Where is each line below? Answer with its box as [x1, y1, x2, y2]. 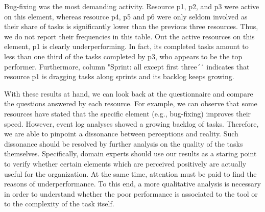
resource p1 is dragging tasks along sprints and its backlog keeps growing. [4, 71, 234, 82]
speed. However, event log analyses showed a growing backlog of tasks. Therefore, [4, 118, 259, 129]
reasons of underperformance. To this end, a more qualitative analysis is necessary [4, 178, 261, 189]
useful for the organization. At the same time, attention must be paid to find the [4, 168, 257, 179]
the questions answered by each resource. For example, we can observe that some [4, 98, 257, 109]
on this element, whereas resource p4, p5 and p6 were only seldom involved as [4, 11, 248, 21]
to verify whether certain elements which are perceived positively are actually [4, 158, 247, 169]
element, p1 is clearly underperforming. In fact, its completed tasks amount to [4, 41, 249, 52]
